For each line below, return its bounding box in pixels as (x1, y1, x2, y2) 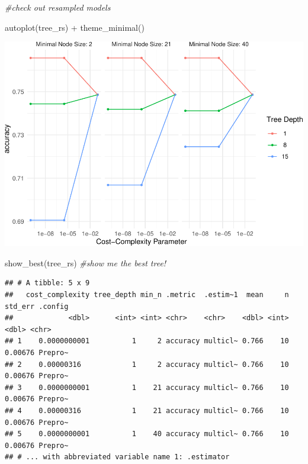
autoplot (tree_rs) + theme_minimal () (5, 21, 145, 33)
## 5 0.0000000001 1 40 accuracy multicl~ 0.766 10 (5, 430, 289, 439)
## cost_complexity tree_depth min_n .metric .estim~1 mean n (5, 290, 289, 299)
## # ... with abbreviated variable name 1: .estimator (5, 453, 230, 462)
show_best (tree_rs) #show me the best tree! (5, 256, 166, 269)
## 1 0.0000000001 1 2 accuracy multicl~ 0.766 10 (5, 337, 289, 346)
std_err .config (5, 302, 69, 311)
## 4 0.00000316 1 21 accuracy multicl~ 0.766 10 (5, 406, 289, 415)
